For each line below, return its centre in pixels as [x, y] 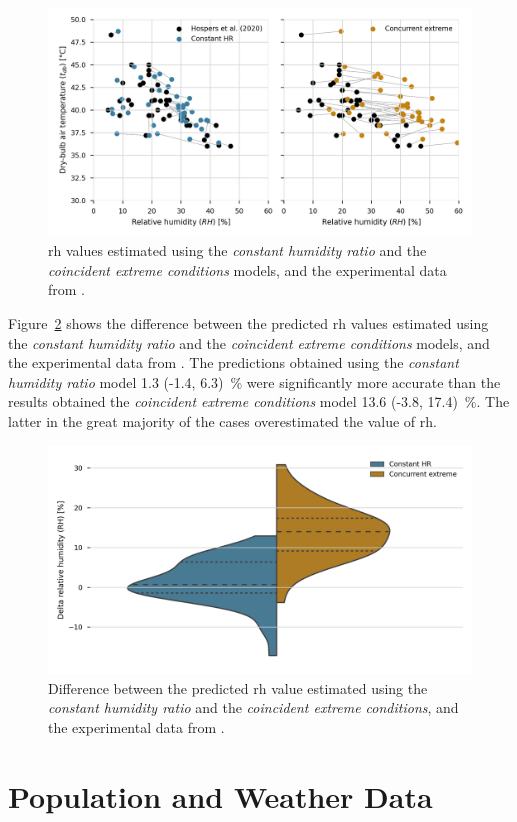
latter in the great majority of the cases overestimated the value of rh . [222, 420]
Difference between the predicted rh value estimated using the [238, 687]
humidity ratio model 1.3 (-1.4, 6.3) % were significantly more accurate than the [254, 381]
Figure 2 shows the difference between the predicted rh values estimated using [248, 322]
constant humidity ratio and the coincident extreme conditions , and [253, 707]
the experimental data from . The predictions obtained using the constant [233, 362]
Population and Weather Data [220, 795]
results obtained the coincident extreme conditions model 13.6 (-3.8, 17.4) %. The [259, 401]
